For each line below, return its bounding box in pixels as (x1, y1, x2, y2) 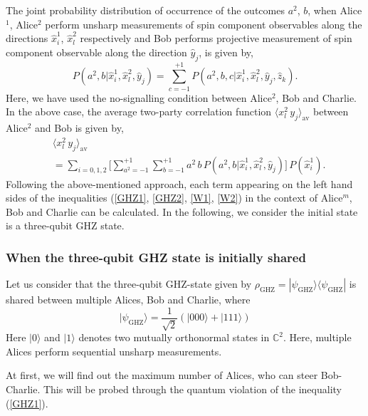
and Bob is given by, (35, 120, 124, 135)
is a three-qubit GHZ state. (6, 218, 125, 233)
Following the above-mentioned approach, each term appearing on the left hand (6, 176, 353, 191)
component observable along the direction (6, 44, 187, 59)
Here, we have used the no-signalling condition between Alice (6, 90, 272, 105)
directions (6, 31, 48, 46)
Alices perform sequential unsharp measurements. (6, 343, 222, 358)
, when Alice (307, 3, 362, 17)
